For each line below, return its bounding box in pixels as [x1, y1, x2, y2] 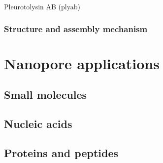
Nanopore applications [4, 53, 160, 73]
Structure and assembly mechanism [4, 22, 148, 35]
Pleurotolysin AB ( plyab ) [4, 1, 80, 11]
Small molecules [4, 87, 87, 102]
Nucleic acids [4, 116, 72, 131]
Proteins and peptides [4, 145, 118, 160]
